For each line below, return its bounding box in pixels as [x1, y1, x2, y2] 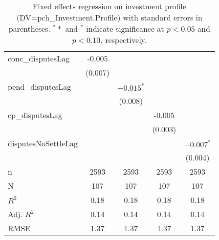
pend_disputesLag [8, 81, 71, 92]
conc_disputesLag [8, 53, 70, 64]
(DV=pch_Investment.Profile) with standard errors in [16, 12, 202, 23]
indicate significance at [86, 23, 164, 34]
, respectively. [100, 34, 147, 45]
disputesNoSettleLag [8, 138, 78, 149]
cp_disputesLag [8, 109, 63, 120]
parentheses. [8, 23, 50, 34]
